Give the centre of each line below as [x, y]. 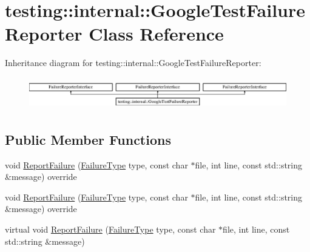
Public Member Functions [88, 139]
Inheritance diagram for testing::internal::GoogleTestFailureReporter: [133, 63]
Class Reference [156, 34]
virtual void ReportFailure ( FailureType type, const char [110, 229]
